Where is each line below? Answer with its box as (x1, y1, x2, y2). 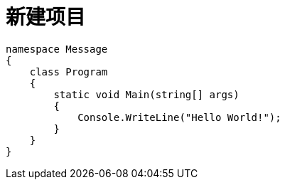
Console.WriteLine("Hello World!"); (77, 111, 281, 123)
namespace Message (6, 43, 108, 55)
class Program (29, 65, 108, 78)
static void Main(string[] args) (53, 88, 240, 100)
